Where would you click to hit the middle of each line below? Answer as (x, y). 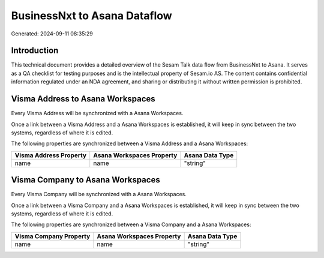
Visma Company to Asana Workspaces (85, 180)
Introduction (35, 51)
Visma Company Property (52, 236)
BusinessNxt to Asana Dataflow (91, 16)
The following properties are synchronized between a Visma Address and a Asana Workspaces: (130, 143)
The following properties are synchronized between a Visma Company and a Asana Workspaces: (131, 224)
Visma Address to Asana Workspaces (83, 99)
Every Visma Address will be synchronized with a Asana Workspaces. (97, 113)
